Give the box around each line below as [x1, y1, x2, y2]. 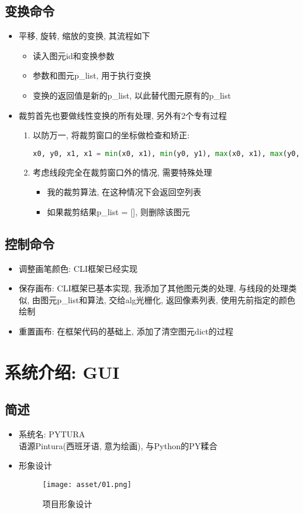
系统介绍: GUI [5, 359, 120, 384]
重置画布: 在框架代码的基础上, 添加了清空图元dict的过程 [18, 325, 234, 337]
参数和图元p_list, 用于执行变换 [33, 69, 151, 82]
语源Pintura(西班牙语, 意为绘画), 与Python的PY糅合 [18, 439, 218, 452]
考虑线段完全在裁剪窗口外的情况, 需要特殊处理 [33, 165, 212, 178]
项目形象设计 [42, 497, 92, 509]
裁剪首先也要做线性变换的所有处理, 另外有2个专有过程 [18, 109, 227, 121]
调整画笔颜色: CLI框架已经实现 [18, 262, 138, 274]
